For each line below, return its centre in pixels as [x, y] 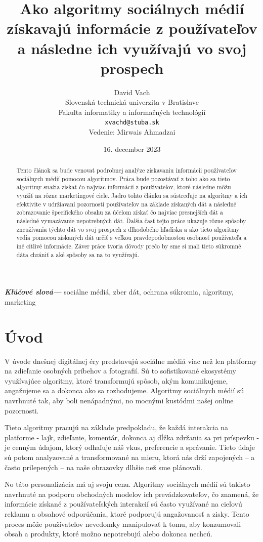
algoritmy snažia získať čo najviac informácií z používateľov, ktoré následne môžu [124, 187]
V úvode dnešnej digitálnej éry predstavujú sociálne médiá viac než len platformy [131, 361]
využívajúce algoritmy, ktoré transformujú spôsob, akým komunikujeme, [116, 380]
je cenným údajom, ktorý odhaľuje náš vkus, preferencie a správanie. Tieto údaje [130, 447]
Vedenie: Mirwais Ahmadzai [132, 132]
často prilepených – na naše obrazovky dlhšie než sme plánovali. [103, 467]
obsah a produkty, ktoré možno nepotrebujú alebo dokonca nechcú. [108, 534]
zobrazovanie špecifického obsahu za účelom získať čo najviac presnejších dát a [120, 212]
